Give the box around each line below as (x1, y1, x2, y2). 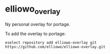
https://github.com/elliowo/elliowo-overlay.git (5, 44, 106, 49)
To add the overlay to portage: (5, 31, 66, 36)
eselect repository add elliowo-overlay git (5, 40, 97, 45)
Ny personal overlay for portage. (5, 21, 71, 27)
